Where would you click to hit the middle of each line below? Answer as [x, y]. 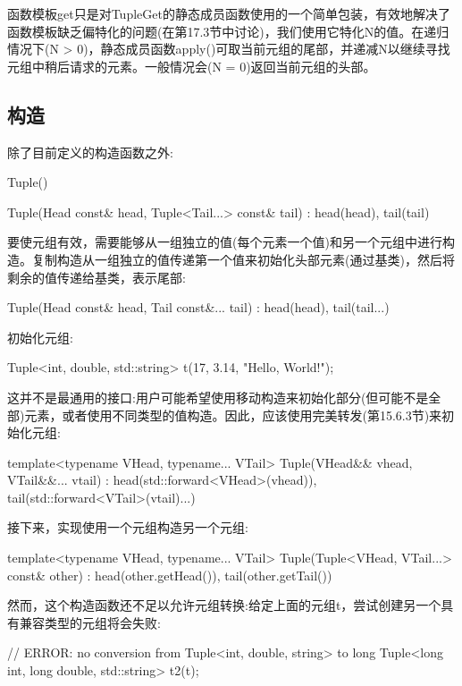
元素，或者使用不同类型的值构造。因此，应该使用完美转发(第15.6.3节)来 [233, 415]
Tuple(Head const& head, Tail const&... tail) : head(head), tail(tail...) [198, 307]
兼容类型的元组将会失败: [90, 622]
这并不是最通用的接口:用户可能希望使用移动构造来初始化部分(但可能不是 [218, 397]
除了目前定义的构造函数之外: [90, 152]
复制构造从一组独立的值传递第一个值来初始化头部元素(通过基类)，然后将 [243, 259]
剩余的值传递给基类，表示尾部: [97, 277]
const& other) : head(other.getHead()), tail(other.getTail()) [170, 575]
